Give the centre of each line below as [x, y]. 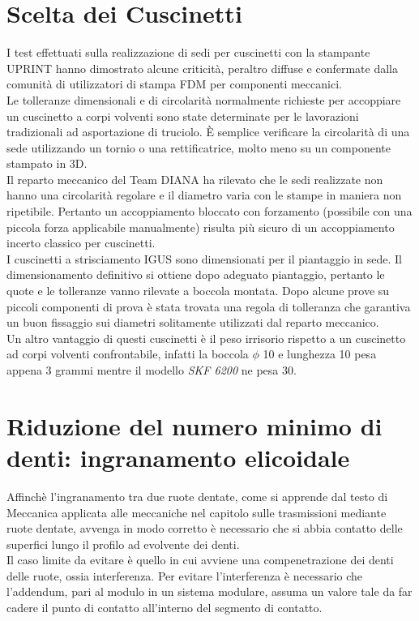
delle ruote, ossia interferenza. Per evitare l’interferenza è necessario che [185, 575]
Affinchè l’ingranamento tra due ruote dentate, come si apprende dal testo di [197, 496]
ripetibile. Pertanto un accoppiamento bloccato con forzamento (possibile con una [209, 211]
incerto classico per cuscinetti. [81, 243]
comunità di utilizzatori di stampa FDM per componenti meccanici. [174, 84]
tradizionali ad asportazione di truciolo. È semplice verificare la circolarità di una [208, 132]
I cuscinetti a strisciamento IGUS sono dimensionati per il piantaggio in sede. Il [204, 258]
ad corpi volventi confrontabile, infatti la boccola [128, 354]
